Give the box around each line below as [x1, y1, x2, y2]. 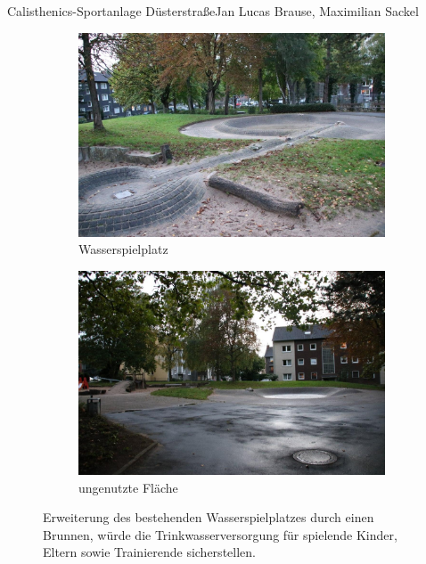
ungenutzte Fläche [78, 478, 178, 496]
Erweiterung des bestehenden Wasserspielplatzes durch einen [43, 508, 374, 527]
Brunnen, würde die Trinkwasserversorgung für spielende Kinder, [43, 525, 397, 544]
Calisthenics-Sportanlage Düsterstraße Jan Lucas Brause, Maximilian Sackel [7, 2, 419, 20]
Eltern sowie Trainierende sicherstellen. [43, 543, 256, 561]
